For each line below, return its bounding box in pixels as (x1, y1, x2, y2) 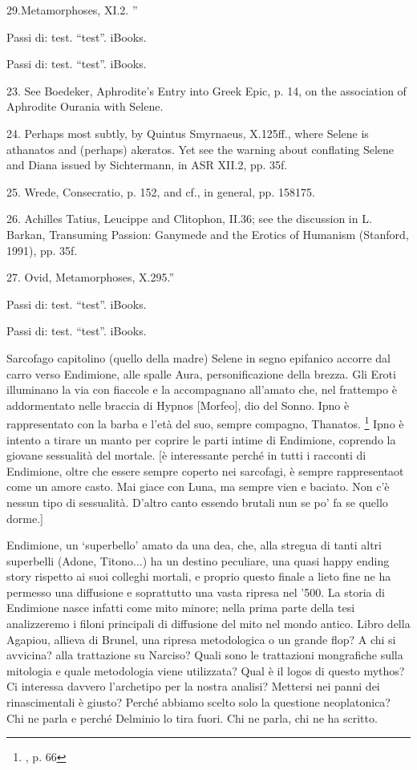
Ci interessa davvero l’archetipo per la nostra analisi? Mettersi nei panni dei (6, 678, 380, 695)
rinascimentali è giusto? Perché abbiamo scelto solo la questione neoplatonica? (6, 694, 391, 711)
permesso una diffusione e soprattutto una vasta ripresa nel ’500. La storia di (6, 583, 385, 600)
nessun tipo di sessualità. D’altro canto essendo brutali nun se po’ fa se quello (6, 493, 388, 510)
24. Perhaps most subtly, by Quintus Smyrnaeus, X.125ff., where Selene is (6, 124, 369, 141)
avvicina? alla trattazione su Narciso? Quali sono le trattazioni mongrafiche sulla (6, 646, 403, 663)
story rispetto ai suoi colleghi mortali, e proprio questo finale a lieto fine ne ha (6, 568, 391, 585)
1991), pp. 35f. (6, 241, 78, 258)
